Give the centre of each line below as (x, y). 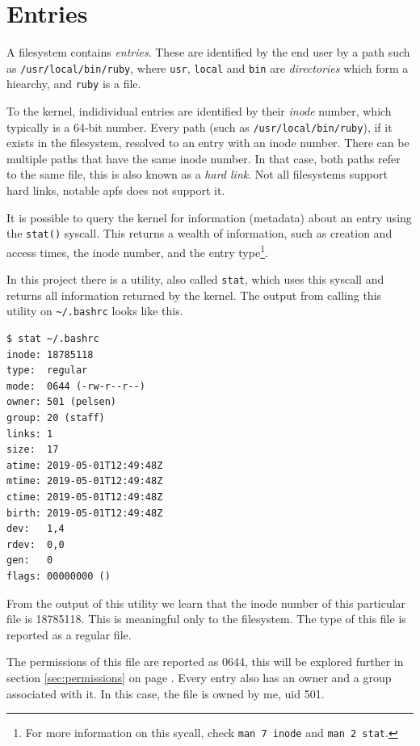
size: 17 (33, 450)
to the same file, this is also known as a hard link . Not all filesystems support (197, 174)
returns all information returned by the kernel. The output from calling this (194, 295)
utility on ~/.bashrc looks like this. (95, 311)
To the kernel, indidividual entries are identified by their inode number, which (199, 111)
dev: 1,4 (36, 529)
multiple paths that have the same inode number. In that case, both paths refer (204, 158)
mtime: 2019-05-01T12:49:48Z (85, 481)
